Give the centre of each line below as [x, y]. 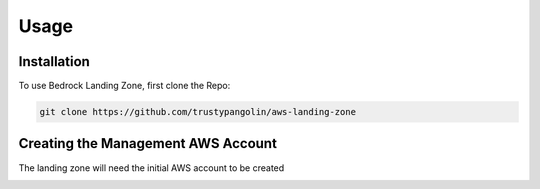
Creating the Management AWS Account [147, 143]
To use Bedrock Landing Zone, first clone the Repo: [124, 86]
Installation [54, 61]
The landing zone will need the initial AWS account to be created [151, 167]
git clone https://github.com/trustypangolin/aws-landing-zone [198, 112]
